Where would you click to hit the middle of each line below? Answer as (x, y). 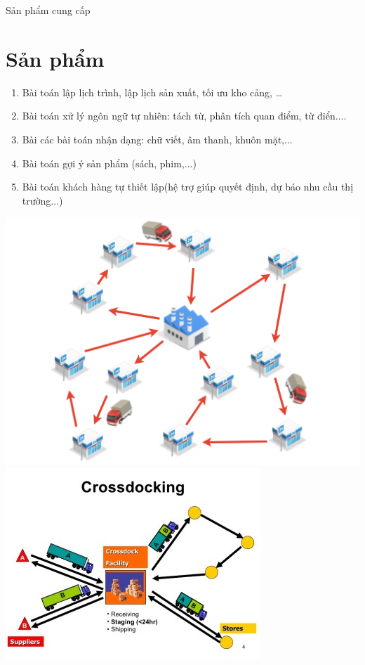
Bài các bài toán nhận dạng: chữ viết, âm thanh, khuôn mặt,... (157, 139)
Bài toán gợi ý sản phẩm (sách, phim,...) (109, 163)
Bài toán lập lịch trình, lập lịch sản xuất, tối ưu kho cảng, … (152, 92)
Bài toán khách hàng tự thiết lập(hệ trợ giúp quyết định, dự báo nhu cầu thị (188, 187)
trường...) (42, 200)
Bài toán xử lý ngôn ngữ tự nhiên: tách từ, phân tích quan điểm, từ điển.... (184, 116)
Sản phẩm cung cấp (48, 10)
